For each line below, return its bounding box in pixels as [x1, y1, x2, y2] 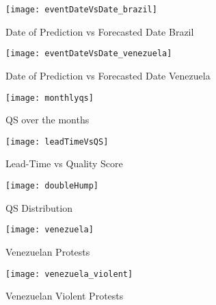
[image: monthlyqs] [5, 93, 94, 103]
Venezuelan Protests [5, 244, 90, 258]
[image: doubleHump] [5, 181, 99, 191]
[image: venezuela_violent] [5, 269, 133, 279]
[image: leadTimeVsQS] [5, 136, 109, 147]
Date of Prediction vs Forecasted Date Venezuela [5, 68, 211, 82]
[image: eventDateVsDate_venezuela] [5, 49, 172, 59]
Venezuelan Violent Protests [5, 289, 124, 303]
